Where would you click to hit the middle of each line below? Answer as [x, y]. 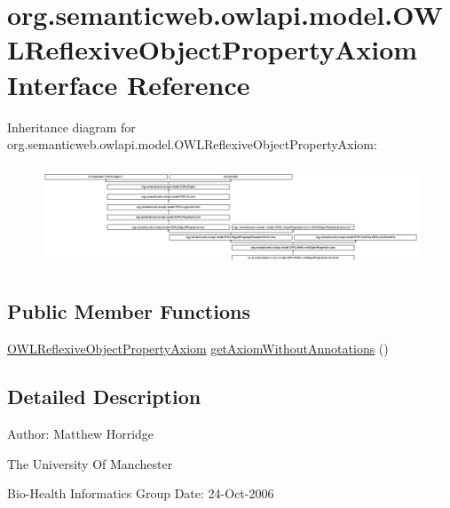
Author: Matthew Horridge [81, 433]
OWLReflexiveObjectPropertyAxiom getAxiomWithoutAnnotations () [198, 349]
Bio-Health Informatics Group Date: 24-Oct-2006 [141, 493]
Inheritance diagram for [71, 127]
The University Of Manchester [90, 463]
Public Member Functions [129, 311]
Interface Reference [129, 84]
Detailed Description [104, 397]
